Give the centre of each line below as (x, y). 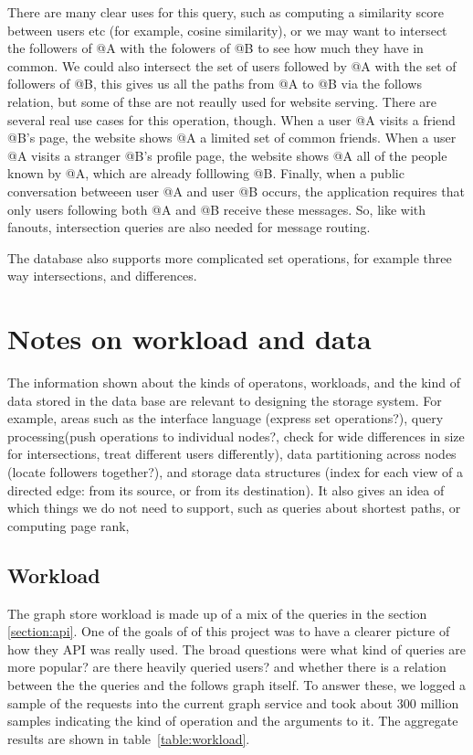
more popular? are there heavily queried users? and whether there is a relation (227, 667)
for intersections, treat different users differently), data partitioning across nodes (232, 454)
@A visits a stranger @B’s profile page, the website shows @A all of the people (227, 155)
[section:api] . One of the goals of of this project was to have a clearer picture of (229, 631)
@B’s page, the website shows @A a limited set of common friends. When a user (232, 138)
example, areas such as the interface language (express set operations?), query (226, 418)
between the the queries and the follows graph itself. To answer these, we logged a (237, 684)
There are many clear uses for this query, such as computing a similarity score (226, 12)
